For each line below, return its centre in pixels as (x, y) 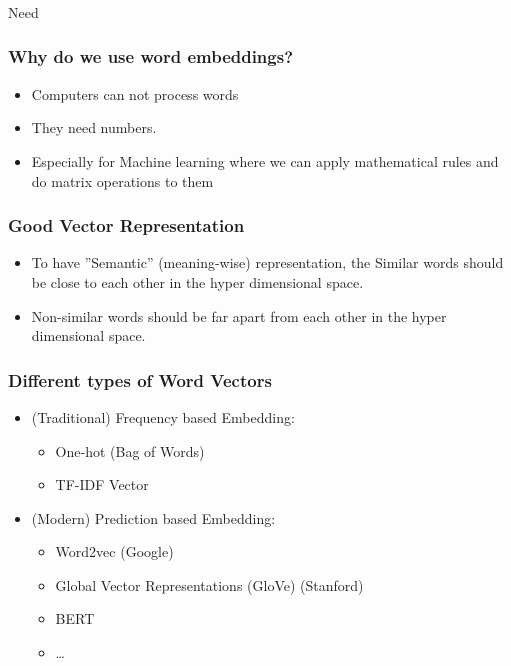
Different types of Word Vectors (140, 379)
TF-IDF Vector (102, 484)
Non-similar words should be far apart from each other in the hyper (239, 315)
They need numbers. (94, 127)
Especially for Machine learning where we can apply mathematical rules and (265, 160)
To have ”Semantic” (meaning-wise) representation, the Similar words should (267, 262)
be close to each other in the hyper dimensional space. (197, 281)
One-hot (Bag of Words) (130, 450)
